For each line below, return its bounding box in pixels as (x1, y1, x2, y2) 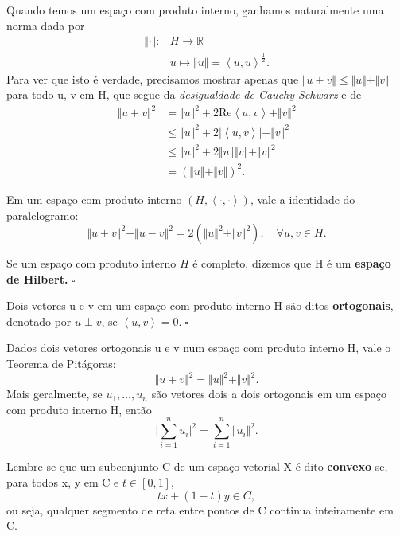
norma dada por (6, 17, 85, 33)
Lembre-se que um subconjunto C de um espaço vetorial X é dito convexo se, (6, 458, 388, 475)
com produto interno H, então (6, 401, 152, 417)
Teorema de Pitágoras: (6, 355, 116, 372)
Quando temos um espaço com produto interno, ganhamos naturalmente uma (6, 2, 384, 18)
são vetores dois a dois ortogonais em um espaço (151, 385, 386, 402)
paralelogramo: (6, 206, 79, 223)
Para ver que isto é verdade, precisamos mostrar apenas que (6, 70, 299, 87)
